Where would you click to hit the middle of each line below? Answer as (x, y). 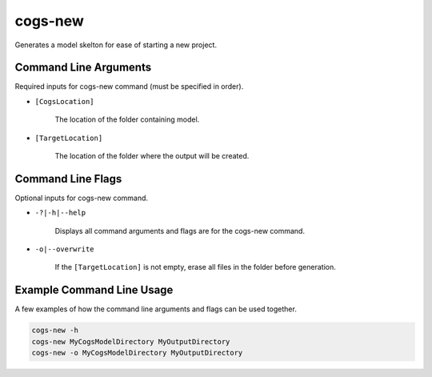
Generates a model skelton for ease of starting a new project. (116, 45)
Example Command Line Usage (94, 290)
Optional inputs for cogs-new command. (81, 198)
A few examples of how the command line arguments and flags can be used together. (156, 309)
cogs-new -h (55, 331)
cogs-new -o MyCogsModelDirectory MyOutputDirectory (137, 353)
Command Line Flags (68, 179)
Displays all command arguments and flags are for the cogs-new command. (180, 231)
